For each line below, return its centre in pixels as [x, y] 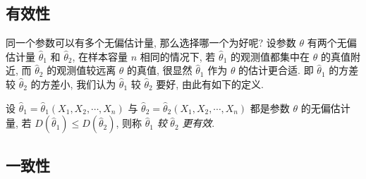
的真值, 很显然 [160, 70]
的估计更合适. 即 [276, 70]
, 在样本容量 [100, 56]
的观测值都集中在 [270, 56]
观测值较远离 [86, 70]
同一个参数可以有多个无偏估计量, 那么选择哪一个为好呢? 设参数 [151, 43]
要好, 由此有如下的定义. [210, 84]
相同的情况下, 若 [178, 56]
